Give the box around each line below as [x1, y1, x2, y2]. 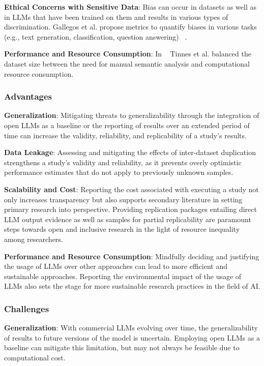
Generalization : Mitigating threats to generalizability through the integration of [4, 110, 259, 120]
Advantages [4, 90, 52, 103]
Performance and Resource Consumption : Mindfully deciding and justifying [4, 251, 259, 261]
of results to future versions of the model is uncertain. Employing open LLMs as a [4, 332, 260, 343]
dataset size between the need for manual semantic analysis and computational [4, 58, 250, 69]
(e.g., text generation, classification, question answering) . [4, 31, 187, 42]
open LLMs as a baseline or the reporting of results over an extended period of [4, 119, 250, 130]
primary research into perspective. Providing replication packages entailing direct [4, 204, 257, 215]
